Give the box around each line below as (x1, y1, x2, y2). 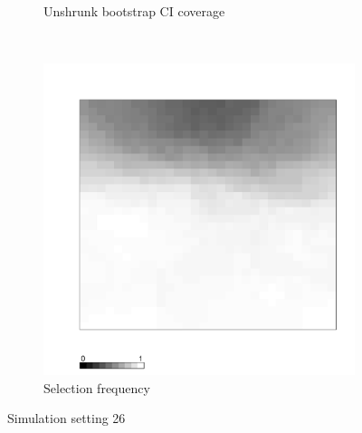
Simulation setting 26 (7, 409, 126, 428)
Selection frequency (43, 378, 150, 397)
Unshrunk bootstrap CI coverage (43, 2, 225, 20)
